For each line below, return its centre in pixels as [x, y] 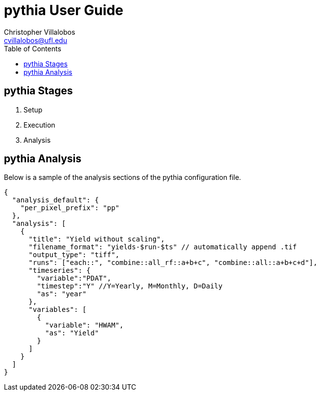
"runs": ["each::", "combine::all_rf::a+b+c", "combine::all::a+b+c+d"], [173, 263]
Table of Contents [33, 48]
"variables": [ [57, 310]
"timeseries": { [60, 271]
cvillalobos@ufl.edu [36, 40]
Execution [39, 125]
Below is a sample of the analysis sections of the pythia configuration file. [123, 177]
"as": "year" [62, 294]
